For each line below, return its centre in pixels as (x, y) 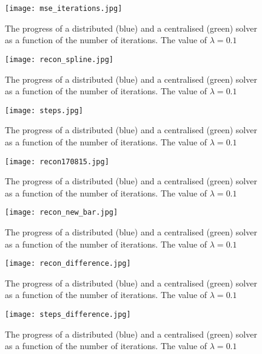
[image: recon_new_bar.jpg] (62, 213)
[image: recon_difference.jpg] (68, 264)
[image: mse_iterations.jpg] (64, 9)
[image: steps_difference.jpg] (68, 315)
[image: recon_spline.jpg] (59, 59)
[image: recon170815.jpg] (57, 161)
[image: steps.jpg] (44, 110)
